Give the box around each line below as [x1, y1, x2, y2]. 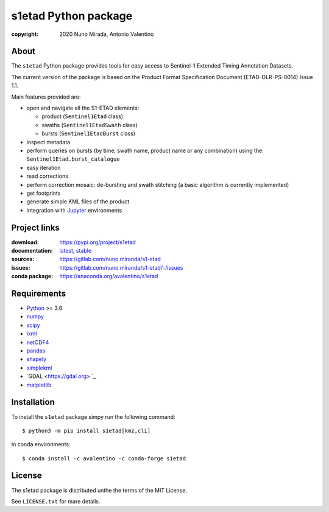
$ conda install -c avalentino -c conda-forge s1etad [22, 455, 186, 462]
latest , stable [59, 247, 91, 254]
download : [11, 238, 39, 246]
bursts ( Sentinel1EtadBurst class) [41, 130, 136, 137]
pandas [26, 347, 46, 354]
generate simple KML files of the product [26, 198, 130, 205]
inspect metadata [26, 138, 71, 146]
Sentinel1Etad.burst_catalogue [26, 156, 120, 163]
